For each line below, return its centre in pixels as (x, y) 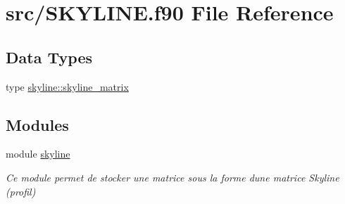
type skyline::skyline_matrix (67, 86)
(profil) (21, 191)
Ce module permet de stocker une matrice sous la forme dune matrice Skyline (172, 177)
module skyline (38, 154)
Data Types (49, 57)
